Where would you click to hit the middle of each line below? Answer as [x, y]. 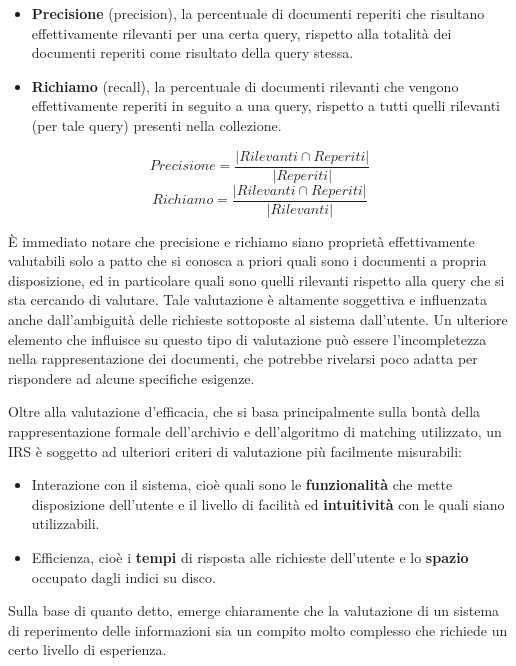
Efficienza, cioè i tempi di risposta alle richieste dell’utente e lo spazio [250, 557]
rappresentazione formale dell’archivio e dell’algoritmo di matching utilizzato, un [255, 431]
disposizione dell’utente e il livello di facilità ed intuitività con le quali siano [268, 503]
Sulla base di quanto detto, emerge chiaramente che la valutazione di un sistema [254, 610]
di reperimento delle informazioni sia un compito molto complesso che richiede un [258, 629]
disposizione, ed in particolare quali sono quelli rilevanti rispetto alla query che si [256, 279]
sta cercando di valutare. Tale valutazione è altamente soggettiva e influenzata [247, 299]
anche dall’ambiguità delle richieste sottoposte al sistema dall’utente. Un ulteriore [258, 319]
